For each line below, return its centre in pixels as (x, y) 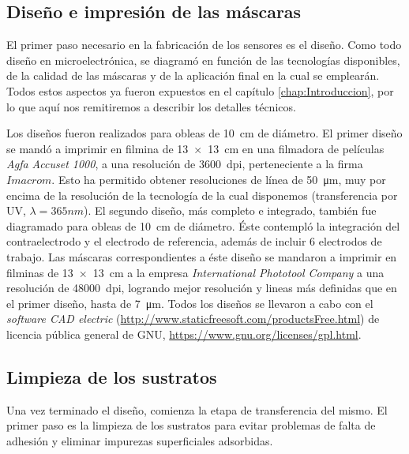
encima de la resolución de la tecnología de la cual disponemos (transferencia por (202, 195)
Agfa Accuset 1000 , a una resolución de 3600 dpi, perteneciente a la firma (185, 164)
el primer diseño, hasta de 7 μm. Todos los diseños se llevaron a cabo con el (190, 303)
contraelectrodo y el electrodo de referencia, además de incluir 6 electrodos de (194, 241)
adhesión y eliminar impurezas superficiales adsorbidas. (140, 440)
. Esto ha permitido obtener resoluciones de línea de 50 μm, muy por (219, 179)
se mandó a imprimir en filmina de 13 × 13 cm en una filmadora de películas (195, 148)
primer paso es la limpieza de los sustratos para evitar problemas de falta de (191, 425)
